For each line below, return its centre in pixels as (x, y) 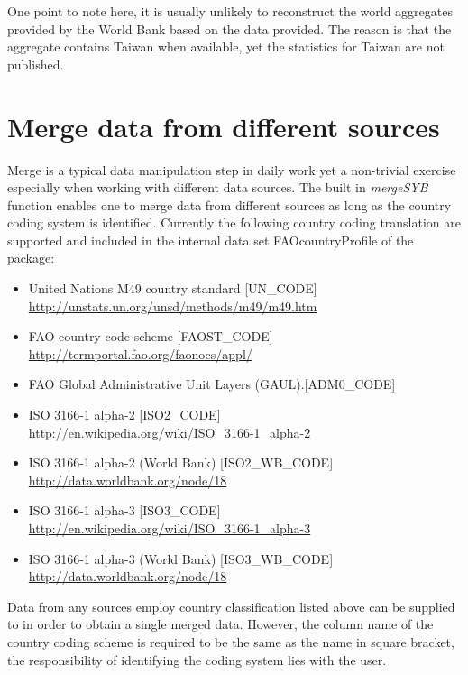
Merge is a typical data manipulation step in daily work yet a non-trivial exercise (232, 169)
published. (36, 64)
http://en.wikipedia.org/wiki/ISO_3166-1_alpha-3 (170, 528)
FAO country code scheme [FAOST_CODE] (151, 336)
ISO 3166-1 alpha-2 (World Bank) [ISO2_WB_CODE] (181, 462)
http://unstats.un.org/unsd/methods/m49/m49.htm (173, 305)
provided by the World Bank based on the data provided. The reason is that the (229, 28)
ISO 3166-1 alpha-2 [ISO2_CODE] (124, 415)
